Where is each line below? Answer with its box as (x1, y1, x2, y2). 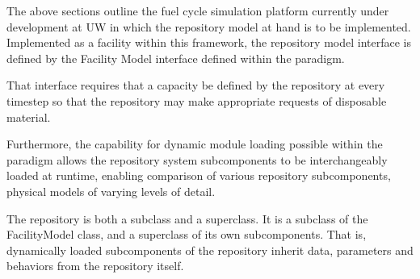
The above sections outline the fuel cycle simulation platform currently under (6, 2, 389, 19)
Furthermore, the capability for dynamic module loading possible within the (6, 135, 383, 152)
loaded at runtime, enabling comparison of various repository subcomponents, (6, 167, 391, 184)
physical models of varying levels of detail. (6, 182, 216, 199)
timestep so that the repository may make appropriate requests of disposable (6, 92, 387, 109)
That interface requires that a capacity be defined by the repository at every (6, 77, 385, 94)
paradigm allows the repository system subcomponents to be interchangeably (6, 151, 388, 168)
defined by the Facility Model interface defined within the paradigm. (6, 49, 345, 66)
